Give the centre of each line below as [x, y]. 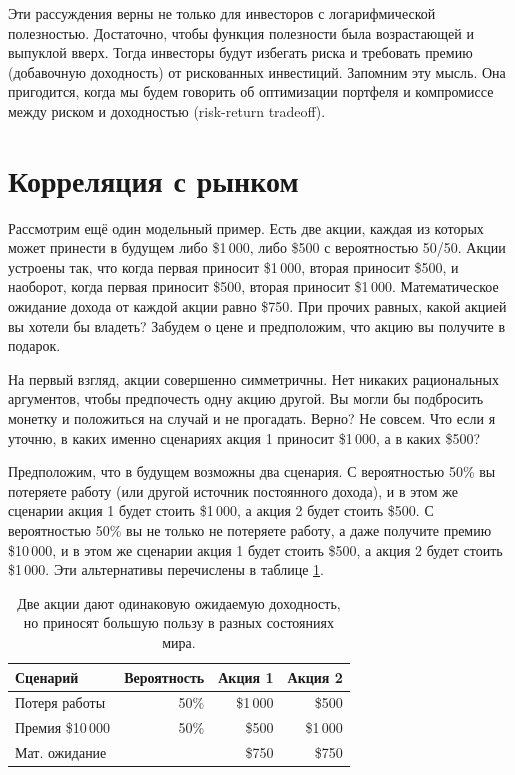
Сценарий [47, 676]
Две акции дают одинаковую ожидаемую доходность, [179, 602]
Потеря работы [60, 702]
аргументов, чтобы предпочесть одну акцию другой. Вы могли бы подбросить [246, 398]
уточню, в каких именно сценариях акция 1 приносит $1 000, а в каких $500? [244, 437]
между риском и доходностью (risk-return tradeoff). [167, 110]
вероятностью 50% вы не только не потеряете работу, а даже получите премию [250, 530]
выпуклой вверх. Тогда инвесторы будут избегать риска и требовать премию [240, 52]
